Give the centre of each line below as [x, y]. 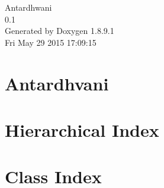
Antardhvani [57, 83]
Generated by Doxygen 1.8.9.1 [60, 31]
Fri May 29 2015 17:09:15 [51, 42]
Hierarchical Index [82, 129]
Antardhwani [28, 7]
